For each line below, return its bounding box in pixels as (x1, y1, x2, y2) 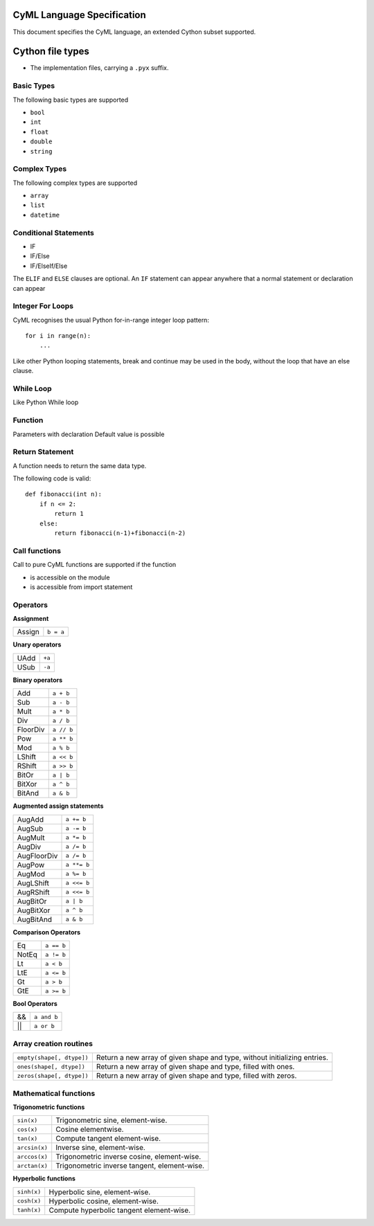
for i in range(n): (25, 332, 91, 340)
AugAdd (17, 814, 44, 824)
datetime (30, 211, 60, 219)
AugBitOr (17, 896, 47, 906)
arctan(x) (17, 1162, 48, 1169)
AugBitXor (17, 905, 51, 915)
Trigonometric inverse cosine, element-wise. (55, 1152, 202, 1162)
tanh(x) (17, 1207, 42, 1214)
